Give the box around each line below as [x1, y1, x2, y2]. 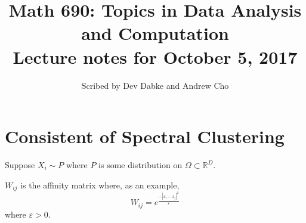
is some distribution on [98, 159, 183, 171]
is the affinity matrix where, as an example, [20, 178, 180, 191]
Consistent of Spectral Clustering [5, 124, 285, 148]
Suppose [5, 159, 35, 171]
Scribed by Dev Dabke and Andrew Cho [81, 79, 229, 91]
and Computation [81, 21, 229, 45]
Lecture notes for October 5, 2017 [13, 44, 298, 69]
